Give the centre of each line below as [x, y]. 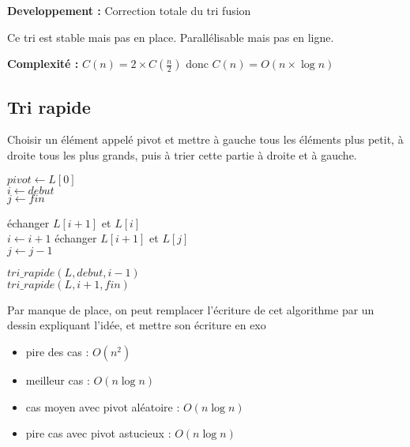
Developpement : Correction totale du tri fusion [129, 10]
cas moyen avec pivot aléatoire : [103, 406]
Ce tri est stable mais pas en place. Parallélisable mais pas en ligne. [171, 37]
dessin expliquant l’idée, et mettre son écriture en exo [137, 325]
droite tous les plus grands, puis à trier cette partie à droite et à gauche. [182, 154]
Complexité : [43, 64]
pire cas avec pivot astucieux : [98, 433]
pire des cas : [57, 351]
